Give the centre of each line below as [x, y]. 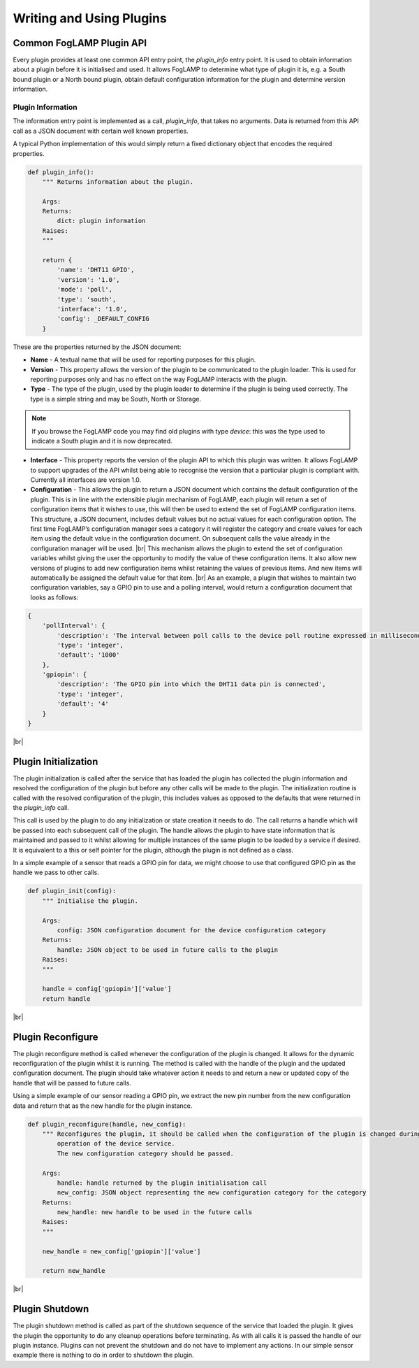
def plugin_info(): [61, 172]
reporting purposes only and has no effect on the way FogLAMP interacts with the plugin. [159, 379]
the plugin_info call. [41, 808]
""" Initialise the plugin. [90, 901]
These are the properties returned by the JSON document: [97, 347]
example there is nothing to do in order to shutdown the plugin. [103, 1355]
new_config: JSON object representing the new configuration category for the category [212, 1193]
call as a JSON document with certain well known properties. [101, 131]
